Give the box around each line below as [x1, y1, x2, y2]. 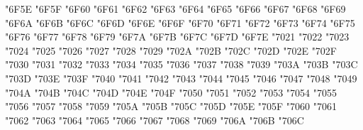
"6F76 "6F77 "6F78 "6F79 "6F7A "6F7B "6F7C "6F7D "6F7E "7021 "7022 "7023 [5, 29, 350, 44]
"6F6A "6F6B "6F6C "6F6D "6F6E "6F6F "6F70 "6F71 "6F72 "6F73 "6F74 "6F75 [5, 15, 355, 30]
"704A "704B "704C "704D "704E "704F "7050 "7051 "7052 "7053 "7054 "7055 [5, 85, 337, 99]
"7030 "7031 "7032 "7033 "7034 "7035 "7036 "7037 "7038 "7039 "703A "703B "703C [5, 57, 358, 72]
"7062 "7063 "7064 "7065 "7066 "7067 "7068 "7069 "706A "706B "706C [5, 112, 304, 127]
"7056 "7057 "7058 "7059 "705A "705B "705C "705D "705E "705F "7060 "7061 [5, 99, 337, 114]
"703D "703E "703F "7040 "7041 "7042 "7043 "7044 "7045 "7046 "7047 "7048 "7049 [5, 70, 357, 85]
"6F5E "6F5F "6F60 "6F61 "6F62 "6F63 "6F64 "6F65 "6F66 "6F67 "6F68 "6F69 [5, 1, 346, 16]
